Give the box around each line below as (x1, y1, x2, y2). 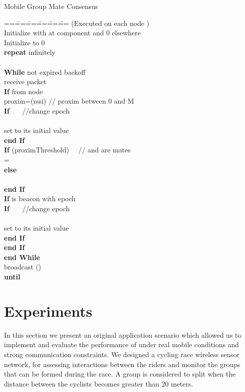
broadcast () (4, 261, 41, 272)
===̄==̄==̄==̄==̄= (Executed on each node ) (4, 17, 150, 28)
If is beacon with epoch (4, 193, 76, 204)
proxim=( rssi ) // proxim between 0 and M (4, 96, 134, 106)
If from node (4, 86, 43, 96)
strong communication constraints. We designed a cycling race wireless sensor (4, 349, 240, 359)
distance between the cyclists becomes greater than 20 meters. (4, 378, 193, 389)
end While (4, 252, 40, 262)
